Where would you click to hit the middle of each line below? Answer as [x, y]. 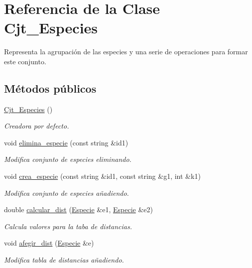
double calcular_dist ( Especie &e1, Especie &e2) [78, 209]
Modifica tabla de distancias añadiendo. [64, 260]
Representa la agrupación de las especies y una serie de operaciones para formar [126, 52]
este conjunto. [25, 61]
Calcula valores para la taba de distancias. [68, 226]
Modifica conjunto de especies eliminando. [68, 159]
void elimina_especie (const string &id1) [66, 142]
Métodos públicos [50, 88]
